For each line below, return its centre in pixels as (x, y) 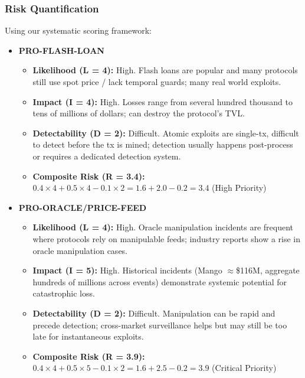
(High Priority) (239, 188)
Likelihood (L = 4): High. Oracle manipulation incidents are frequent (163, 227)
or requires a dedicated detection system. (107, 156)
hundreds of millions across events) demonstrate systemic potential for (160, 281)
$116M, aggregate (268, 270)
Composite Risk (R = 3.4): (89, 176)
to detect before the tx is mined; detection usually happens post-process (163, 144)
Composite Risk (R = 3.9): (89, 356)
